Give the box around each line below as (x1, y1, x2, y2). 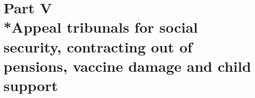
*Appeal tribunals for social (3, 17, 198, 37)
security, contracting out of (3, 36, 192, 56)
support (3, 75, 58, 95)
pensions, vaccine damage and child (3, 55, 252, 76)
